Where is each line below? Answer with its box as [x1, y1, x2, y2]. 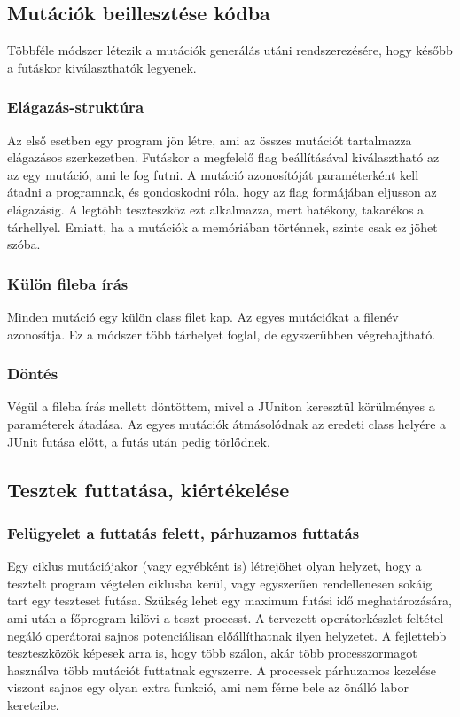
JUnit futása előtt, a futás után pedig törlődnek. [7, 432, 270, 450]
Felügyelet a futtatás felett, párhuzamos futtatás [7, 521, 360, 543]
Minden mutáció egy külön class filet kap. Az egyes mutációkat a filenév [7, 307, 399, 325]
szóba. [7, 235, 41, 253]
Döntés [7, 362, 58, 385]
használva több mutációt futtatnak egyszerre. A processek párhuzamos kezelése [7, 660, 436, 679]
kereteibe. [7, 695, 59, 713]
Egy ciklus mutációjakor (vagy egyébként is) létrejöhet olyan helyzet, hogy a [7, 557, 422, 575]
